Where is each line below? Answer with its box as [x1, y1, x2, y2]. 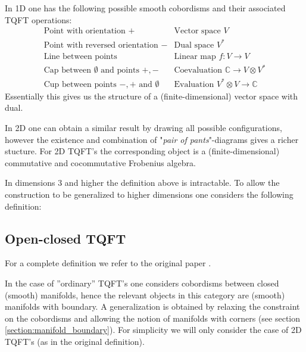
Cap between [43, 66, 91, 75]
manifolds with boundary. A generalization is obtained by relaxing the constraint [5, 300, 300, 313]
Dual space [174, 41, 214, 49]
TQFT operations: [5, 13, 72, 26]
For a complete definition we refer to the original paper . [5, 257, 211, 269]
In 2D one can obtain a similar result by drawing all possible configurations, [5, 122, 282, 134]
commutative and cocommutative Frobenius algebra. [5, 156, 196, 169]
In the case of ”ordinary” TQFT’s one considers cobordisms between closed [5, 276, 279, 289]
